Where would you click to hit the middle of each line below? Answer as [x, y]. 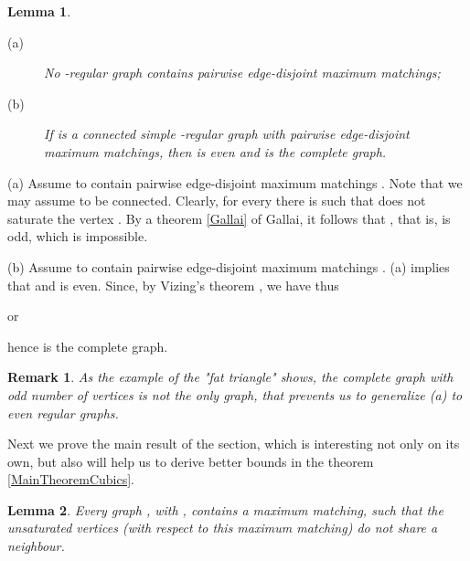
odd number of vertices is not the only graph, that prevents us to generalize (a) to [235, 394]
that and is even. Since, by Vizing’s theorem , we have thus [173, 285]
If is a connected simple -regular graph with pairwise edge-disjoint [227, 134]
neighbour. [36, 546]
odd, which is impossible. [78, 236]
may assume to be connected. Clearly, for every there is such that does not [217, 201]
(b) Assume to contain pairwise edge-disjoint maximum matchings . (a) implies [229, 266]
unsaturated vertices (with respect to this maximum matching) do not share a [223, 528]
